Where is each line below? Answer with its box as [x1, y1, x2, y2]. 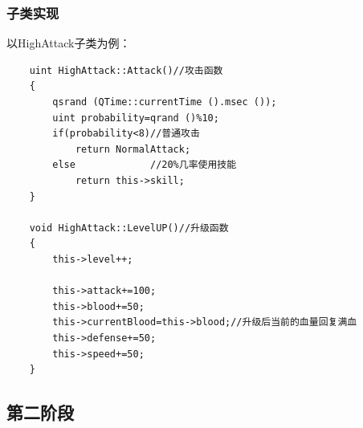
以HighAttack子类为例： [6, 35, 131, 51]
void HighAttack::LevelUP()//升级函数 [29, 222, 229, 234]
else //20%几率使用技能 [52, 159, 237, 171]
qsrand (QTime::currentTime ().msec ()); [52, 96, 277, 108]
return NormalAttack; [75, 143, 191, 155]
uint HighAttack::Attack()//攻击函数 [29, 64, 223, 76]
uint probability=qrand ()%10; [52, 112, 219, 124]
